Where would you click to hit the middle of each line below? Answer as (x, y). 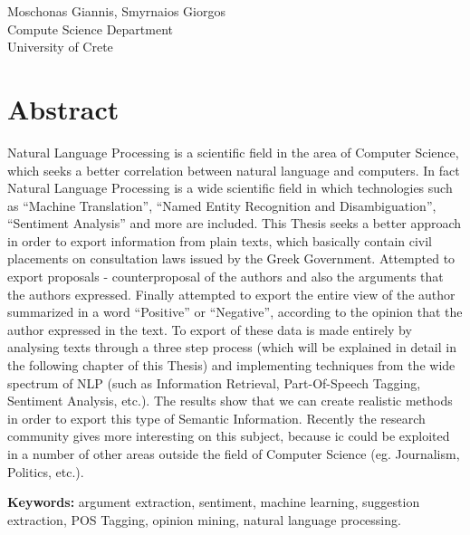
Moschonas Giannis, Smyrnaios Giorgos (117, 11)
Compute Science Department (90, 29)
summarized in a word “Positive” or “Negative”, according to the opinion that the (235, 312)
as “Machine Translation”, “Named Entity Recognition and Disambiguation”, (222, 205)
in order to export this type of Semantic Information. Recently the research (216, 418)
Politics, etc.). (46, 471)
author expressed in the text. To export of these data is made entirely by (210, 329)
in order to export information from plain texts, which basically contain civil (220, 240)
